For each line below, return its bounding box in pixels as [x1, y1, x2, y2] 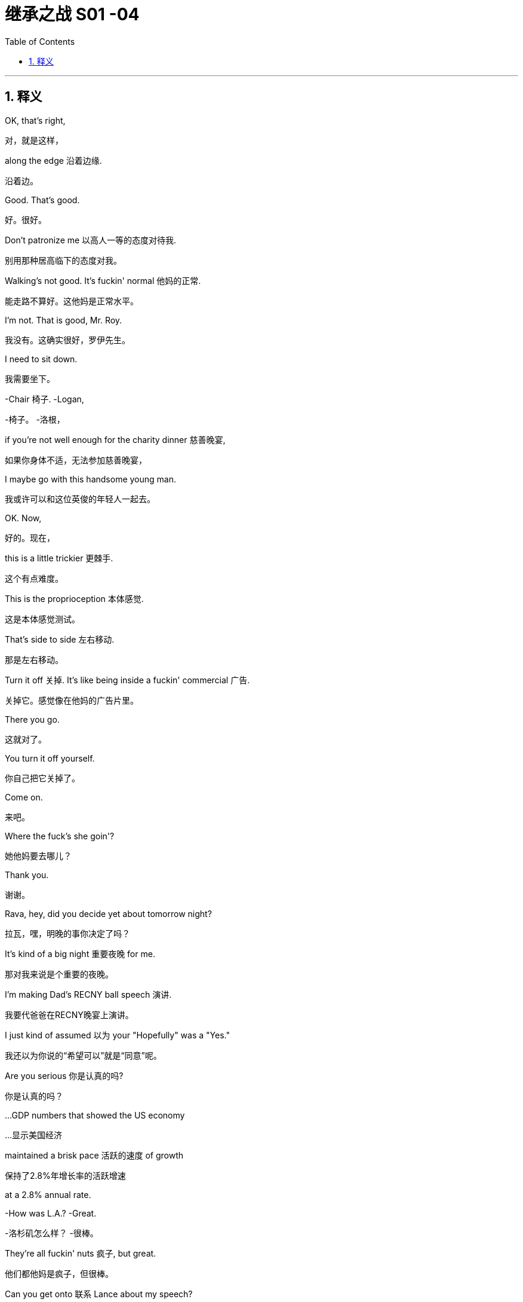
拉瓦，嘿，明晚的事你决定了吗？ [5, 928, 130, 939]
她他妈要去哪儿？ [5, 850, 72, 861]
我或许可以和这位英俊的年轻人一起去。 [5, 493, 155, 504]
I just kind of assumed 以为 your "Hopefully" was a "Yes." [5, 1029, 230, 1040]
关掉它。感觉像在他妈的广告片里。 [5, 695, 139, 705]
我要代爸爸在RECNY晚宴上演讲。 [5, 1009, 134, 1020]
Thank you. [5, 869, 49, 880]
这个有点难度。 [5, 573, 63, 583]
